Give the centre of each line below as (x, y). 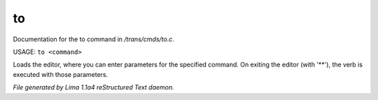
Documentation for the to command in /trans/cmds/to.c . (94, 39)
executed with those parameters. (61, 74)
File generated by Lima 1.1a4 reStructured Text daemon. (93, 87)
